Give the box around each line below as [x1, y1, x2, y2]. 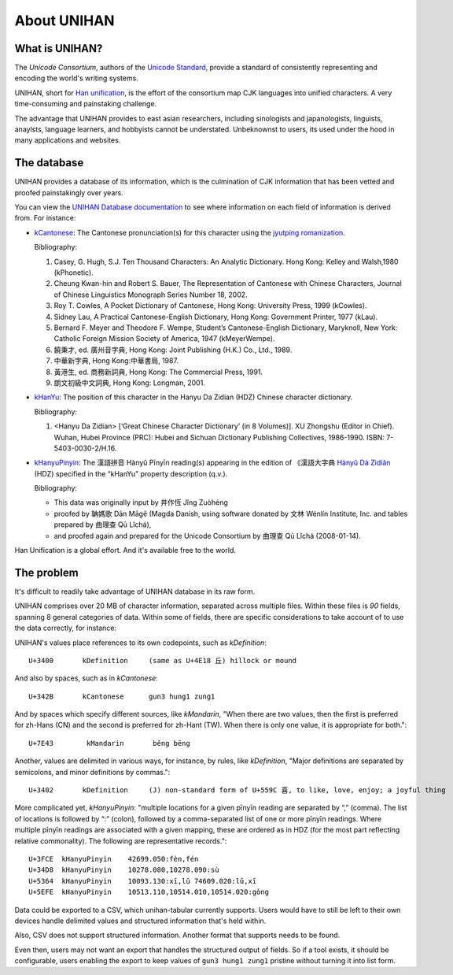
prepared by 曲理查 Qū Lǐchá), [53, 520, 152, 529]
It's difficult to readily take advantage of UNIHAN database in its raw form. [14, 587, 256, 596]
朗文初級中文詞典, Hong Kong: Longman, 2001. [53, 378, 206, 387]
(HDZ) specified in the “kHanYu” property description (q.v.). [34, 469, 228, 478]
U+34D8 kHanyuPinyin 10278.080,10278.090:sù [28, 866, 219, 874]
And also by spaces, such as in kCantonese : [14, 673, 159, 683]
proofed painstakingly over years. [14, 187, 123, 197]
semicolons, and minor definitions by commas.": [14, 767, 171, 777]
